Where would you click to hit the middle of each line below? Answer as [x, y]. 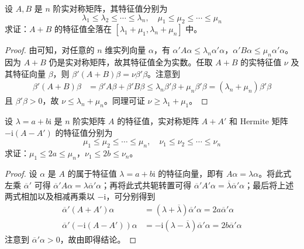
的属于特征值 [92, 173]
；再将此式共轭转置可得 [146, 185]
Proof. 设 [21, 173]
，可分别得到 [131, 196]
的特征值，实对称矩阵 [158, 121]
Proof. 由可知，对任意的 [50, 50]
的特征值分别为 [84, 132]
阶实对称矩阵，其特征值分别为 [110, 8]
